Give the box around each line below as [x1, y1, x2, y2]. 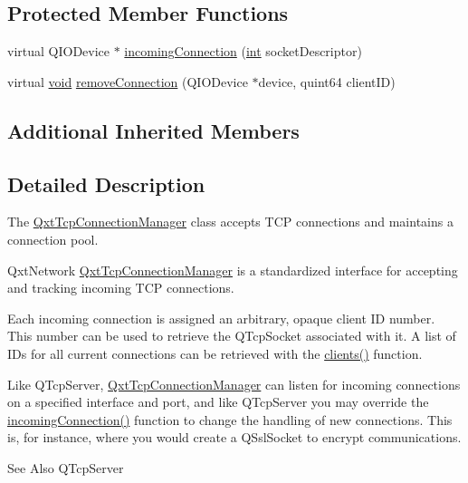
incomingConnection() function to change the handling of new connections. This [7, 410, 453, 429]
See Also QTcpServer [7, 458, 124, 477]
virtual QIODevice [7, 42, 110, 61]
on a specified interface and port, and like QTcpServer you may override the [7, 392, 429, 411]
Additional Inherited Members [7, 116, 300, 144]
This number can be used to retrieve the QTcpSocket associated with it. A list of [7, 326, 456, 345]
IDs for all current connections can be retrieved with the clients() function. [7, 343, 423, 362]
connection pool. [7, 229, 99, 248]
